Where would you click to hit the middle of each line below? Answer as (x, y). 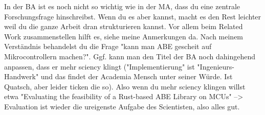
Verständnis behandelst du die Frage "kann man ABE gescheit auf (108, 46)
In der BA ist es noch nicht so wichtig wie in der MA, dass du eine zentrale (122, 6)
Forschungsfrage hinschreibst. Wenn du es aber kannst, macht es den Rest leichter (133, 16)
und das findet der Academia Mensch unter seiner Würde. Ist (137, 76)
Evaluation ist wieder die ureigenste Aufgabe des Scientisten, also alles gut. (122, 106)
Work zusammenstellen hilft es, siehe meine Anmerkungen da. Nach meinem (124, 36)
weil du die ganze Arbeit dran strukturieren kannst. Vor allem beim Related (124, 26)
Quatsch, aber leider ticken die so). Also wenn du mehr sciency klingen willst (125, 86)
